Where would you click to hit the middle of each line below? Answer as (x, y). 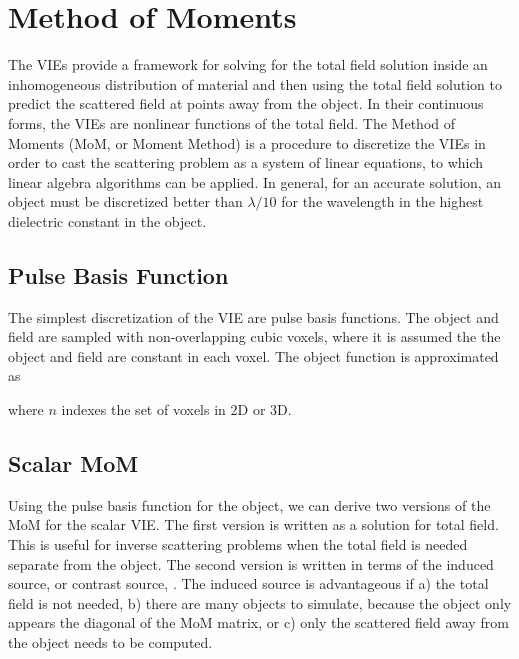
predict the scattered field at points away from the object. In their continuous (246, 103)
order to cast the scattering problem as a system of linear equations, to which (246, 162)
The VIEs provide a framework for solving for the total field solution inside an (248, 64)
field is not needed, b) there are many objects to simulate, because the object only (260, 602)
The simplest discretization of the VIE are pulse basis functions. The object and (253, 316)
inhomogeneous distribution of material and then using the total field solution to (255, 83)
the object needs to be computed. (110, 642)
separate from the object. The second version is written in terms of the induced (251, 563)
